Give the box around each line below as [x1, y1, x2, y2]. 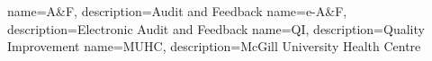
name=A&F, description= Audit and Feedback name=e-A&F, [7, 2, 347, 20]
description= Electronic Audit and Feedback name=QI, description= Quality [7, 19, 425, 38]
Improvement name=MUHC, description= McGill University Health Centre [7, 37, 421, 56]
